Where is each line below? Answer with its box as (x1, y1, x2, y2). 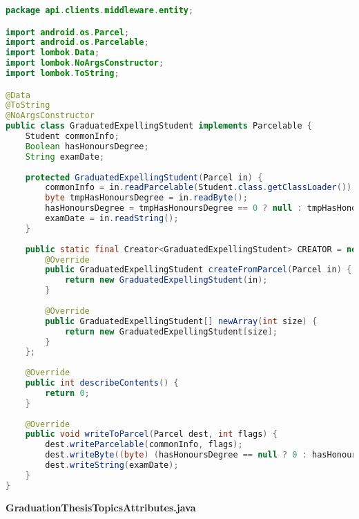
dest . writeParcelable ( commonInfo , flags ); (45, 440, 243, 450)
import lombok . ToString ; (6, 68, 119, 79)
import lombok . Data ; (6, 48, 100, 58)
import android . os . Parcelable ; (6, 37, 149, 48)
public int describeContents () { (25, 378, 179, 388)
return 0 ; (45, 388, 90, 398)
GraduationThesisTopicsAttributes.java (6, 500, 196, 514)
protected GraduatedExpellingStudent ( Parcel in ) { (25, 172, 263, 182)
